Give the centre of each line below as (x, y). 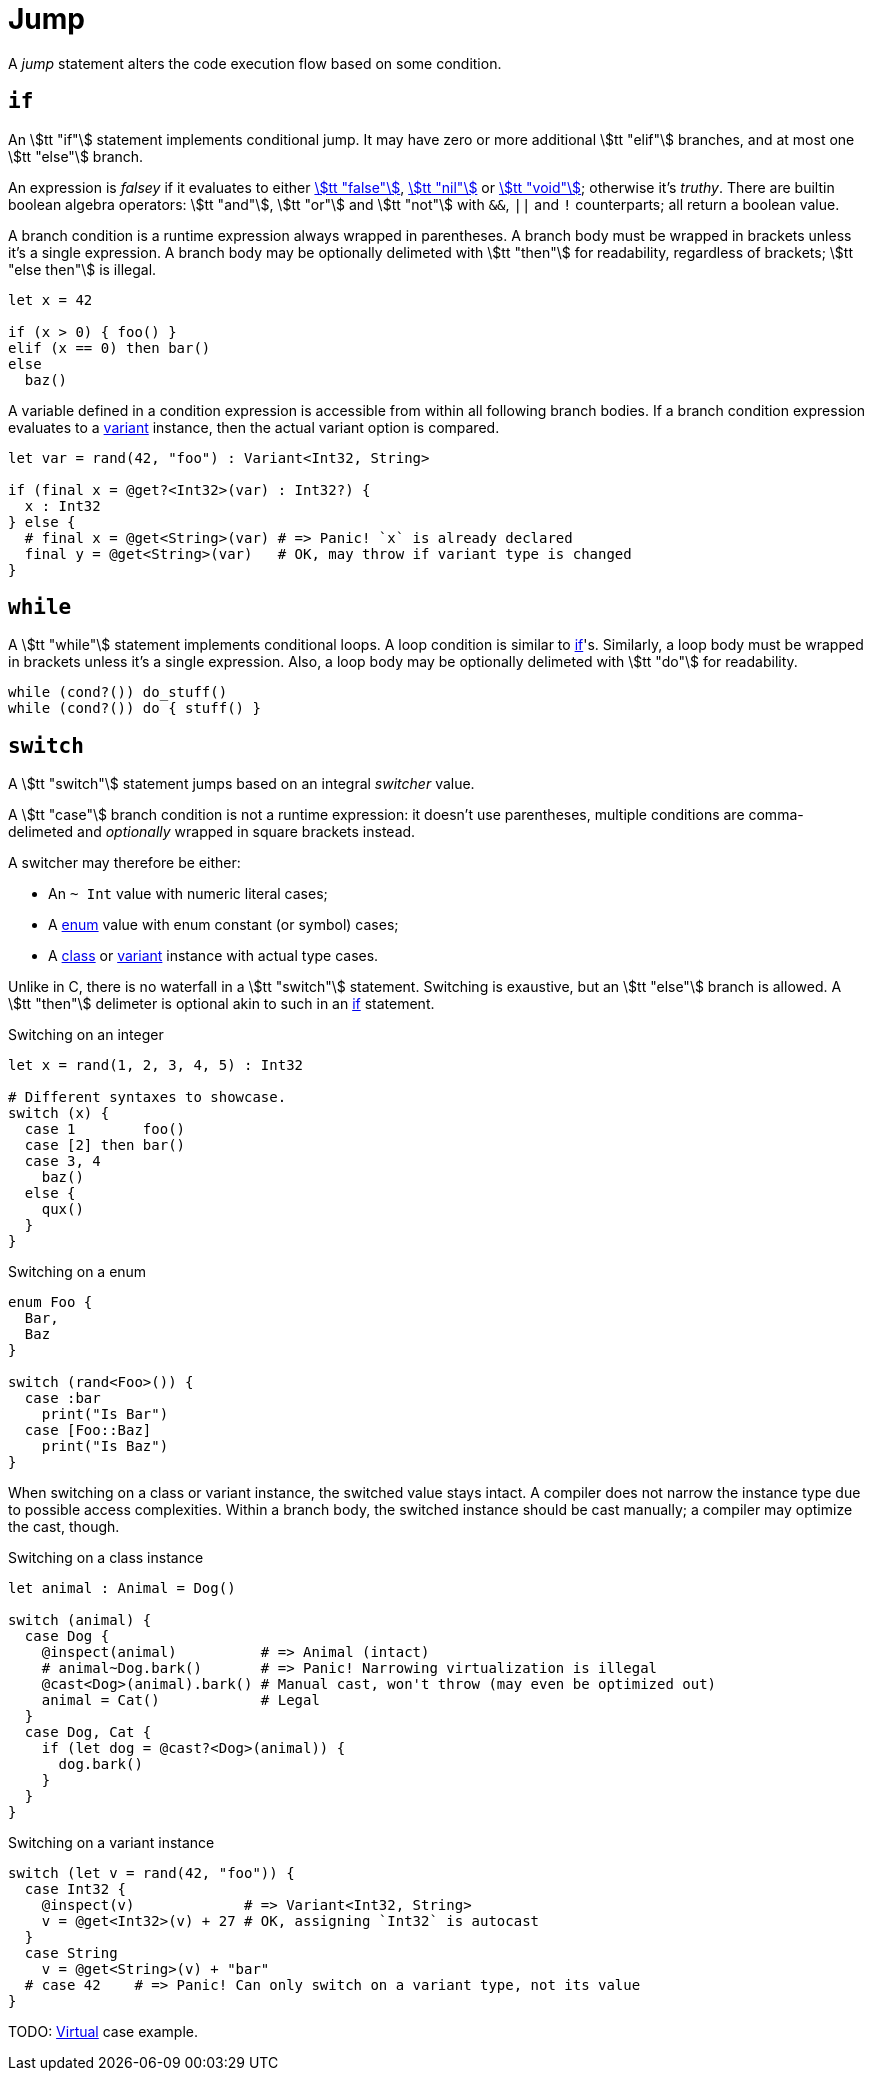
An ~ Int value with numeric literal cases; (188, 894)
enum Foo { (50, 1302)
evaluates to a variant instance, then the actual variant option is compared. (254, 427)
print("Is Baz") (105, 1446)
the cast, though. (64, 1527)
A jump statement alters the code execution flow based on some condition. (255, 63)
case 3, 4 (62, 1161)
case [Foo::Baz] (88, 1430)
